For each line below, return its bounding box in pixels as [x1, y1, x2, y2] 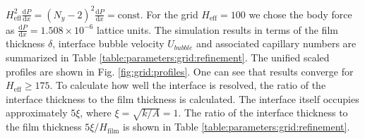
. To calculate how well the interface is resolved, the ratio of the [49, 78, 326, 92]
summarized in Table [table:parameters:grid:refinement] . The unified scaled [6, 49, 330, 64]
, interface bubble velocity [52, 36, 164, 51]
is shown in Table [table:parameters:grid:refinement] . [123, 119, 350, 134]
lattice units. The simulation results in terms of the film [97, 22, 338, 37]
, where [80, 105, 112, 120]
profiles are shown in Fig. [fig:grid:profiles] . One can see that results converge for [6, 64, 354, 78]
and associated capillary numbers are [196, 36, 357, 51]
